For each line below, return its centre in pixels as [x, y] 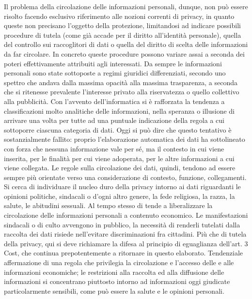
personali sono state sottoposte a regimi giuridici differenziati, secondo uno [115, 73]
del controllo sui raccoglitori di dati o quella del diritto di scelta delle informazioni [126, 44]
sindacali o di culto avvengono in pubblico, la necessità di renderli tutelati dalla [122, 224]
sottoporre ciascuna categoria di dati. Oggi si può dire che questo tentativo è [118, 129]
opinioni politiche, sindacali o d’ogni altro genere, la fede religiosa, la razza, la [119, 196]
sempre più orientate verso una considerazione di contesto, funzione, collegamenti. [125, 177]
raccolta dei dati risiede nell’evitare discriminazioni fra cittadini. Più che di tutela [125, 234]
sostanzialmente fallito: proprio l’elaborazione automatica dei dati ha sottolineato [125, 139]
